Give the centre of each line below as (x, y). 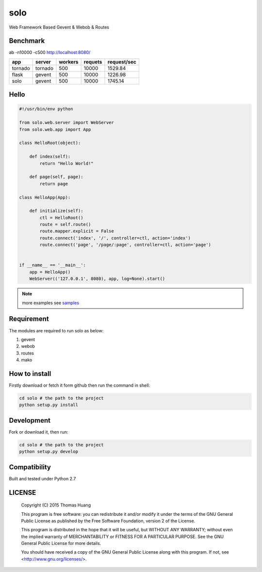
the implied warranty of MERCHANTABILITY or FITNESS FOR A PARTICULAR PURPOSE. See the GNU (123, 537)
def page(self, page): (56, 177)
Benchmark (27, 41)
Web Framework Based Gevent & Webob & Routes (59, 27)
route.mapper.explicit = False (77, 231)
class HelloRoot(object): (50, 143)
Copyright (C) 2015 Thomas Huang (56, 505)
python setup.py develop (49, 452)
